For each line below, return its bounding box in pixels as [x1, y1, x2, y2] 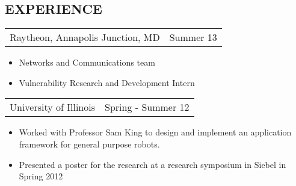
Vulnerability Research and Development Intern [19, 76, 195, 88]
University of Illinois [10, 100, 96, 114]
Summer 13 [169, 30, 217, 45]
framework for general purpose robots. [19, 137, 160, 150]
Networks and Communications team [19, 56, 155, 69]
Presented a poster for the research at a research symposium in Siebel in [19, 158, 286, 170]
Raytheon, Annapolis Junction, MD [10, 30, 160, 45]
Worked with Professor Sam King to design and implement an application [19, 126, 292, 138]
